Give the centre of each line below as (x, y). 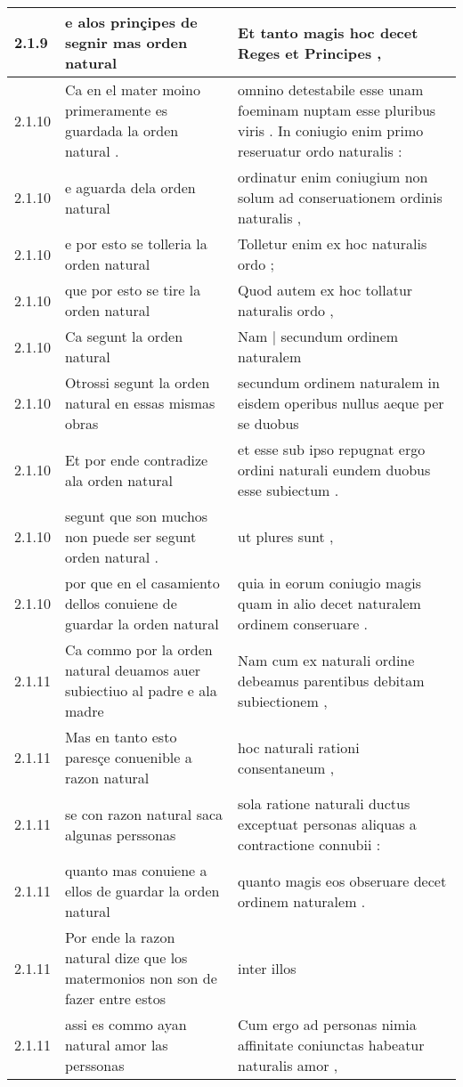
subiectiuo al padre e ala (141, 690)
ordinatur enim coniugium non (333, 177)
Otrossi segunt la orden (137, 382)
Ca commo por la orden (138, 649)
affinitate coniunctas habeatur (331, 1045)
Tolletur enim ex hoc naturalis (333, 243)
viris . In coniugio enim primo (331, 130)
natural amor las (116, 1045)
